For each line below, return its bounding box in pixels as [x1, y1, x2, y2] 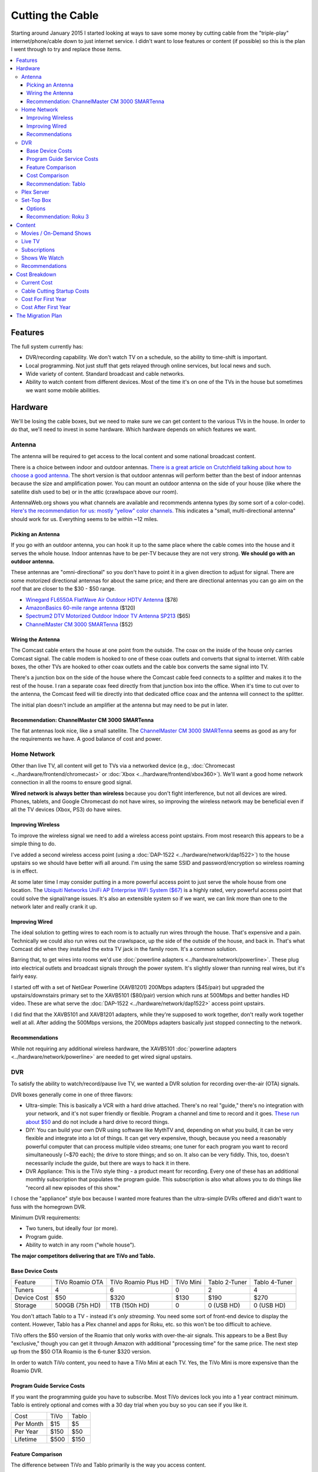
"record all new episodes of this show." [25, 1184, 121, 1191]
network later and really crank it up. [11, 903, 97, 910]
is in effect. [11, 867, 38, 874]
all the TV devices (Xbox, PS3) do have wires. [11, 806, 122, 813]
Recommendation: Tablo [26, 180, 85, 187]
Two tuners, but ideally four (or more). [25, 1225, 118, 1232]
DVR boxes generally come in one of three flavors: [11, 1091, 133, 1098]
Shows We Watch [21, 254, 64, 261]
